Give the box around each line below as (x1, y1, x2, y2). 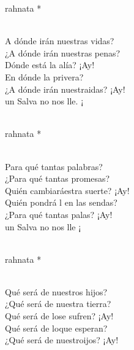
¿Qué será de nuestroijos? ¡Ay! (5, 333, 119, 346)
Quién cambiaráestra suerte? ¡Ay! (5, 184, 130, 196)
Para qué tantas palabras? (5, 160, 103, 173)
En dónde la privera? (5, 70, 84, 83)
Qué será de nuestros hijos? (5, 285, 108, 298)
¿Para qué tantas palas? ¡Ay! (5, 208, 113, 220)
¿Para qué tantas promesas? (5, 172, 110, 185)
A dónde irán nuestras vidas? (5, 34, 114, 47)
